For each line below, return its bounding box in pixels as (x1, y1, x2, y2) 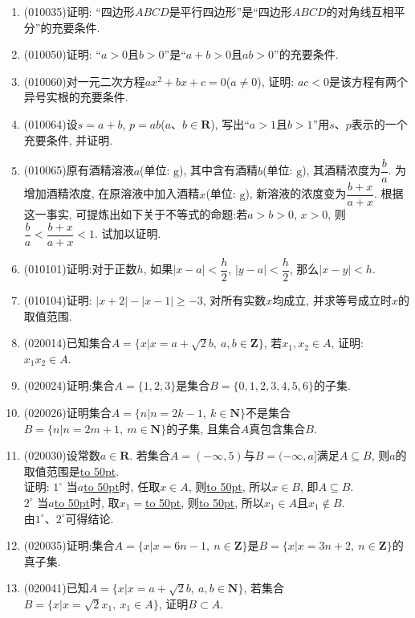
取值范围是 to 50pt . (23, 462, 120, 479)
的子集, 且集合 (166, 420, 241, 436)
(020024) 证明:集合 (23, 377, 115, 394)
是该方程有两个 (329, 72, 409, 89)
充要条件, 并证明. (23, 131, 113, 148)
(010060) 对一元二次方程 (23, 72, 145, 89)
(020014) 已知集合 (23, 334, 112, 351)
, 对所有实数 (202, 292, 266, 308)
